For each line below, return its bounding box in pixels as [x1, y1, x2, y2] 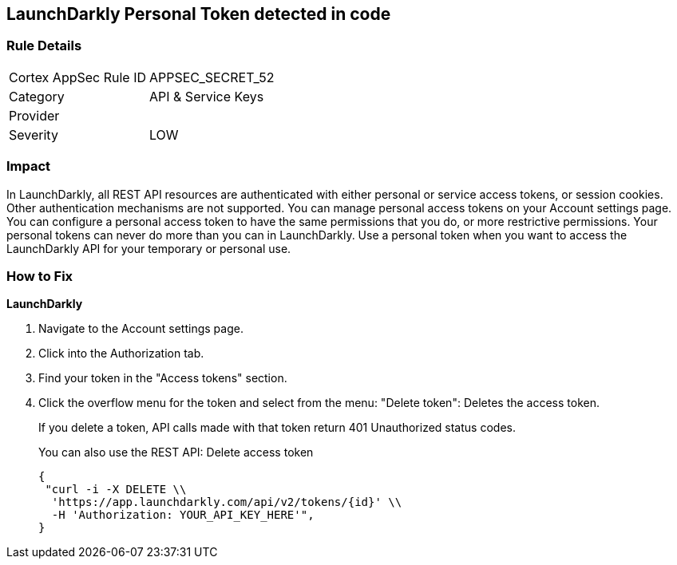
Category [9, 88, 65, 105]
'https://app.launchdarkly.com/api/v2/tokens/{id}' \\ [51, 496, 402, 509]
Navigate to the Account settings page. [38, 322, 243, 336]
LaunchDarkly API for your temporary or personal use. [6, 241, 291, 255]
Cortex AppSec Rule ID [9, 69, 147, 85]
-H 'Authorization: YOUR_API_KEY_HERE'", [51, 508, 315, 522]
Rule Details [6, 38, 82, 54]
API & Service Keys [149, 88, 264, 105]
